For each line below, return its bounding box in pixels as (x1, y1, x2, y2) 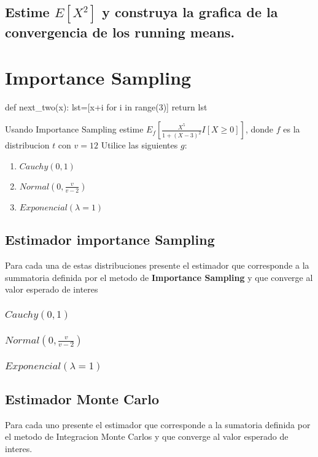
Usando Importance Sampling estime (5, 123, 144, 136)
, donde (245, 123, 274, 136)
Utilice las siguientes (101, 139, 178, 152)
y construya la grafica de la (102, 2, 278, 21)
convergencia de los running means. (5, 23, 235, 42)
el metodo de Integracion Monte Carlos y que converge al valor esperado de (5, 430, 289, 443)
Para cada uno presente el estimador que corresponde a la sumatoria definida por (5, 418, 311, 431)
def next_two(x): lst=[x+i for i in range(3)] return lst (5, 100, 207, 113)
